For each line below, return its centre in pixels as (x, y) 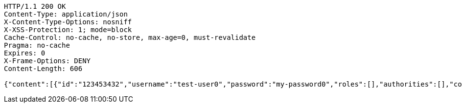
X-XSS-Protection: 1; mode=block (68, 30)
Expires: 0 (25, 53)
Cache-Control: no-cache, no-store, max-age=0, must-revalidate (130, 37)
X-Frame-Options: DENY (47, 61)
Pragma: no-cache (37, 45)
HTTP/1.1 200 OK (35, 6)
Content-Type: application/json (66, 14)
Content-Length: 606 (43, 69)
